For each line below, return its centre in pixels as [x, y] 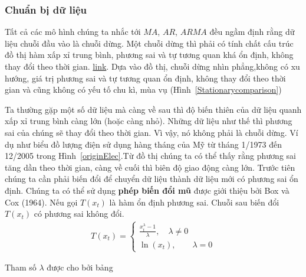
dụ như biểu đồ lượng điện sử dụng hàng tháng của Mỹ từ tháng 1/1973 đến [143, 144]
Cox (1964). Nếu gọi [41, 202]
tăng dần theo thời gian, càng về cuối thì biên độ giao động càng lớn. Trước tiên [150, 167]
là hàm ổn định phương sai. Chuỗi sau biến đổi [194, 202]
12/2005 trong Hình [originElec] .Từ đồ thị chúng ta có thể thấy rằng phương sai [150, 156]
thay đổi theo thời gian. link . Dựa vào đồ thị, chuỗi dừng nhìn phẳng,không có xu [152, 66]
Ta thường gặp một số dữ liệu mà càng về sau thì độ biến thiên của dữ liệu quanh [153, 109]
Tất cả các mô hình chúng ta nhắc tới [73, 32]
